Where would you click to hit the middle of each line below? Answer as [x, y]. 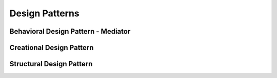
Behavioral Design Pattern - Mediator [70, 31]
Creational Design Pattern [52, 48]
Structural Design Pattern [51, 64]
